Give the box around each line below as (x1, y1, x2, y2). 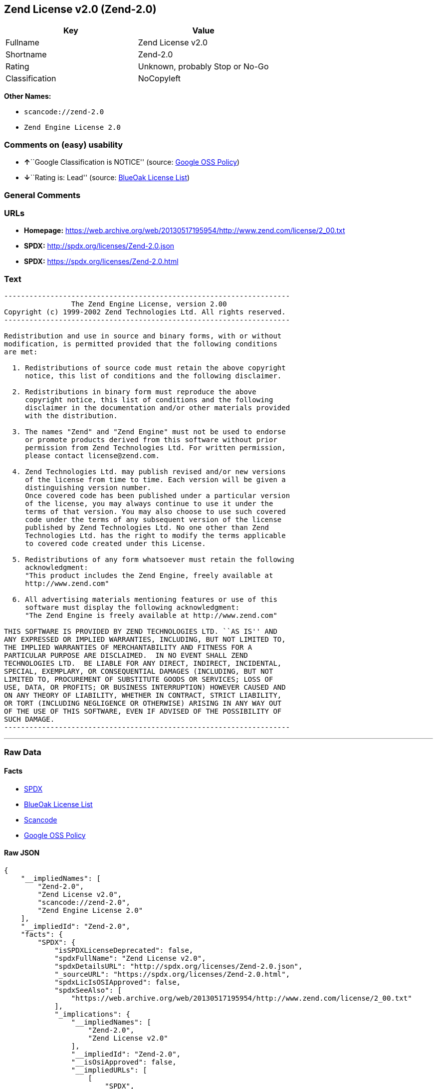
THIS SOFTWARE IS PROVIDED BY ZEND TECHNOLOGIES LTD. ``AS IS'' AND (4, 627, 277, 636)
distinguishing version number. (25, 484, 152, 492)
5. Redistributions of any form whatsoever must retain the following (12, 555, 294, 564)
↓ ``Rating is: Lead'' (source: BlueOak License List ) (24, 173, 190, 182)
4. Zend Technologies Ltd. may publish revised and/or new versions (12, 468, 286, 476)
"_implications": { (54, 1010, 130, 1018)
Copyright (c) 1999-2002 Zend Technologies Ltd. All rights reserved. (4, 308, 286, 316)
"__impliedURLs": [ (71, 1066, 147, 1074)
